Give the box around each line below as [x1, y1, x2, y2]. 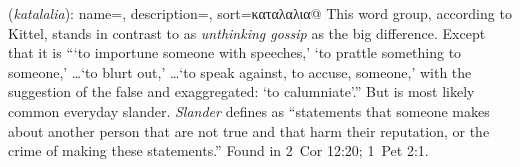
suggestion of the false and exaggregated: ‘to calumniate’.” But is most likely [8, 81, 475, 102]
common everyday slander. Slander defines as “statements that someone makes [8, 100, 490, 121]
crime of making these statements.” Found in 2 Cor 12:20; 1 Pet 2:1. [8, 140, 429, 161]
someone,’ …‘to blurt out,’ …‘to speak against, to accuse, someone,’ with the [8, 61, 472, 82]
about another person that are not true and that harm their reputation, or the [8, 120, 490, 141]
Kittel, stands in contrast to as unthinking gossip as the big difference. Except [8, 22, 486, 43]
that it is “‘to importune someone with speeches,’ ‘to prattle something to [8, 42, 462, 63]
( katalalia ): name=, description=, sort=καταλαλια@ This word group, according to [8, 3, 512, 23]
